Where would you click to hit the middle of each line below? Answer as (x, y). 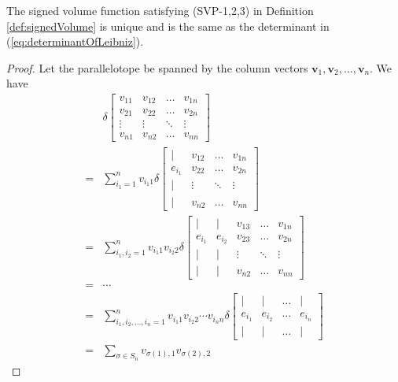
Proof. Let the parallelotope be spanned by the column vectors (157, 67)
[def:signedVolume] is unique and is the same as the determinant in (168, 26)
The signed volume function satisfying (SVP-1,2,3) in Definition (160, 10)
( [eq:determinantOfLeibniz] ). (75, 41)
